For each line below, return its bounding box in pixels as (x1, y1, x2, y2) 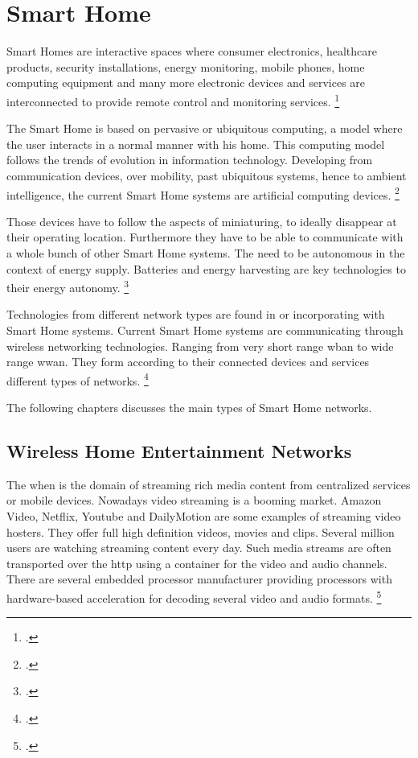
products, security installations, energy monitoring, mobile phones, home (6, 58, 365, 75)
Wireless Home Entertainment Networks (6, 439, 352, 463)
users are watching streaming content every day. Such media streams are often (6, 539, 391, 556)
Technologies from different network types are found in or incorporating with (6, 306, 385, 323)
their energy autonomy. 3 (6, 277, 129, 295)
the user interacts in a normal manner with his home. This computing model (6, 135, 385, 152)
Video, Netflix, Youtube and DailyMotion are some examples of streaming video (6, 508, 401, 525)
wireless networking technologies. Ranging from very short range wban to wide (6, 337, 394, 354)
